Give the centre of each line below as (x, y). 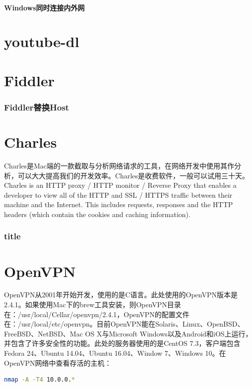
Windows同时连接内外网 (44, 7)
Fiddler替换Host (37, 107)
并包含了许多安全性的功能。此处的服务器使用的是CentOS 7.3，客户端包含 (122, 343)
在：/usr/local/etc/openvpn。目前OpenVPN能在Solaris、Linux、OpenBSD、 (124, 324)
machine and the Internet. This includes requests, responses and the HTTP (119, 204)
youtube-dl (42, 41)
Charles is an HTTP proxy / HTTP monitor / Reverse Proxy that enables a (120, 185)
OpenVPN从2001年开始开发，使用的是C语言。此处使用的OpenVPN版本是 (121, 295)
